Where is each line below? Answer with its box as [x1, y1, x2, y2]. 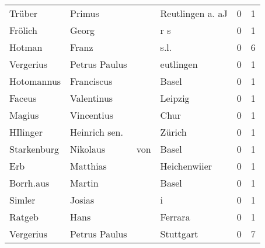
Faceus [9, 91, 37, 105]
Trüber [9, 6, 38, 20]
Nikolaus [70, 142, 106, 156]
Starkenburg [9, 142, 60, 156]
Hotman [9, 40, 43, 54]
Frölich [9, 23, 37, 37]
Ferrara [160, 210, 190, 223]
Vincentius [70, 108, 113, 122]
